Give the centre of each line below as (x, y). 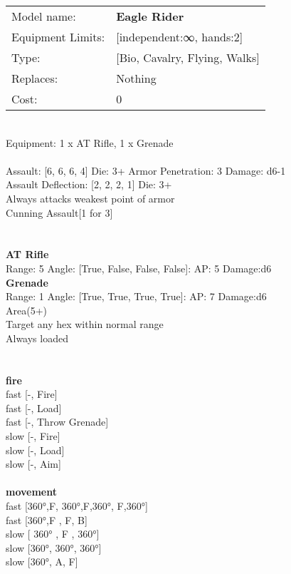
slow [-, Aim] (33, 464)
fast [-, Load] (34, 408)
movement (31, 492)
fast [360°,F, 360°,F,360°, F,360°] (77, 506)
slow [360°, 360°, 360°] (54, 547)
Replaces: (35, 78)
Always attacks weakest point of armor (90, 198)
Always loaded (37, 338)
